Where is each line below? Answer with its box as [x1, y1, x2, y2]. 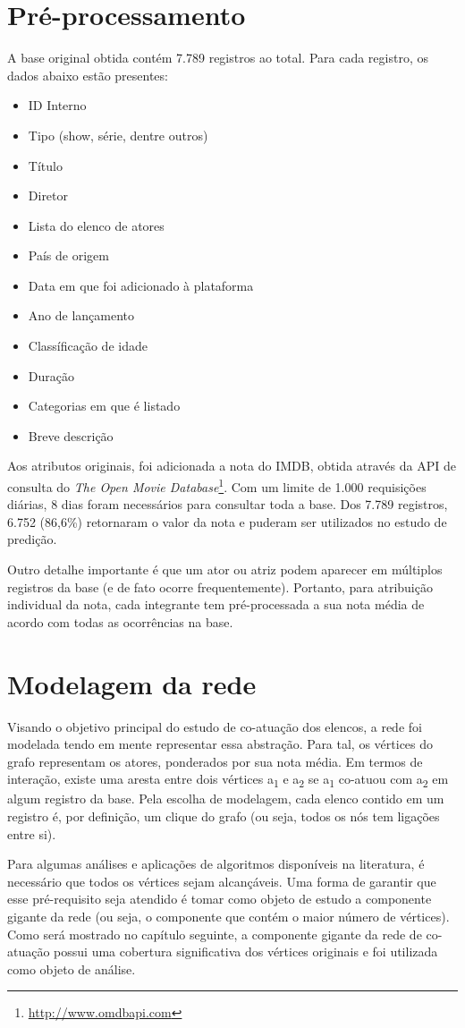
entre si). [7, 824, 56, 843]
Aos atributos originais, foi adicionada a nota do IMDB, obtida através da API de [7, 456, 456, 475]
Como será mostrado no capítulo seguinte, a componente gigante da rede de [7, 924, 422, 943]
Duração [28, 366, 74, 385]
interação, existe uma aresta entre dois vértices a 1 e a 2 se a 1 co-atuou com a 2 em [7, 769, 449, 791]
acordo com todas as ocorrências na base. [7, 612, 233, 631]
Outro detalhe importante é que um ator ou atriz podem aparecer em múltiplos [7, 560, 443, 579]
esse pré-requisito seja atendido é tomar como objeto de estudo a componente [7, 889, 432, 908]
